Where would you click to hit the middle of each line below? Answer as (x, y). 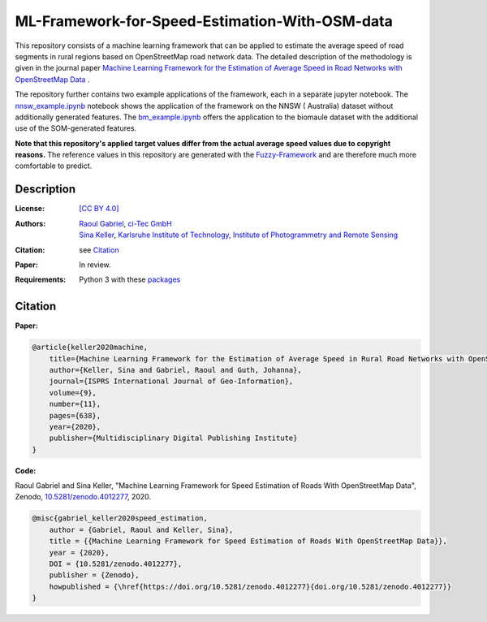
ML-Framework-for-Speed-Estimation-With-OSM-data (204, 21)
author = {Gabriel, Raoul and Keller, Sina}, (141, 529)
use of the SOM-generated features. (76, 128)
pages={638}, (75, 415)
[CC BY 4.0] (99, 209)
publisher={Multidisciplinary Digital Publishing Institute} (173, 438)
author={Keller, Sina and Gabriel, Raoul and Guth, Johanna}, (175, 370)
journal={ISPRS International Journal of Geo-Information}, (171, 381)
